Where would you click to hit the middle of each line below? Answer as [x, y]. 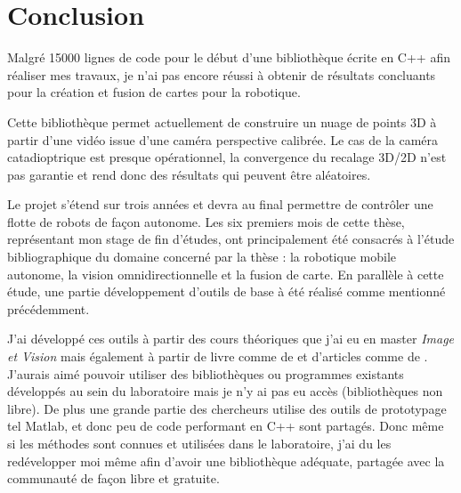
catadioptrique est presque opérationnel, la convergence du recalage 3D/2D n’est [227, 157]
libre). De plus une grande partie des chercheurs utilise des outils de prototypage [227, 408]
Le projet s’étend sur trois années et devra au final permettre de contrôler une [220, 204]
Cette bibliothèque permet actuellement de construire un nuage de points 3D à [222, 121]
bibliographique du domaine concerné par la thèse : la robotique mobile [202, 257]
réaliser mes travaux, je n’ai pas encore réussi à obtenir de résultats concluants [222, 74]
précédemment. [49, 308]
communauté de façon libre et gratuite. [113, 478]
